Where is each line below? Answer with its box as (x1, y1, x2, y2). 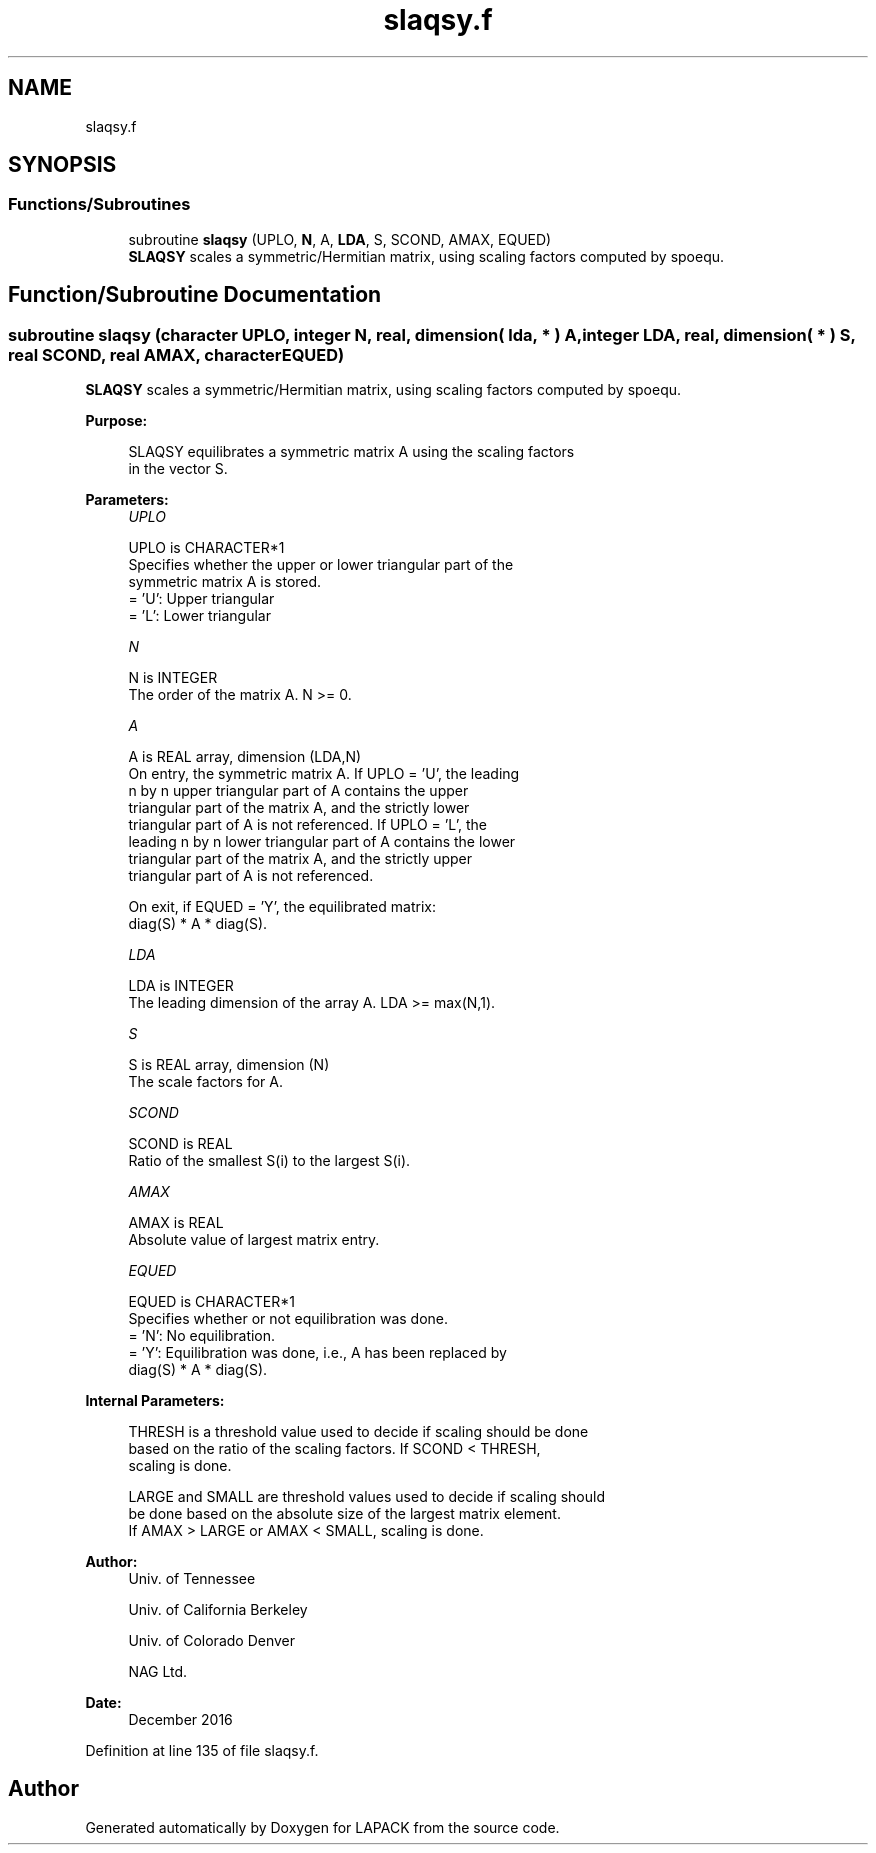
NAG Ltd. (128, 1663, 188, 1681)
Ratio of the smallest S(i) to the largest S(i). (128, 1152, 411, 1170)
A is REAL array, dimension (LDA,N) (128, 748, 362, 766)
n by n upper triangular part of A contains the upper (128, 782, 469, 800)
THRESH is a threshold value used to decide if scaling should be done (128, 1423, 589, 1441)
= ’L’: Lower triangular (128, 607, 271, 625)
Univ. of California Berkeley (128, 1601, 308, 1619)
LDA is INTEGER (128, 977, 234, 995)
